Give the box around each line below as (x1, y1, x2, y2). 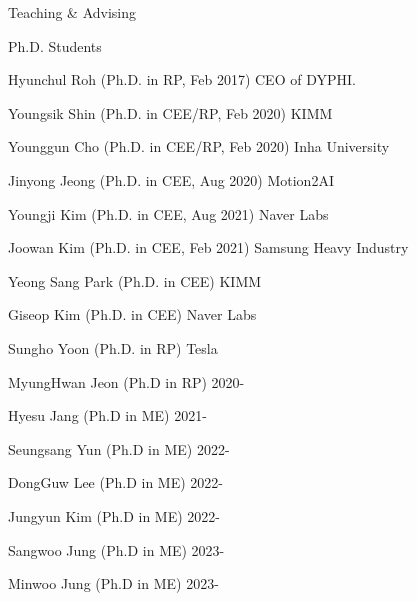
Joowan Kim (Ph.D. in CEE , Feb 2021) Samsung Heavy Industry (8, 237, 409, 258)
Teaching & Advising (8, 2, 137, 22)
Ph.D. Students (8, 35, 102, 56)
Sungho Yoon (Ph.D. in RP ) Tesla (8, 337, 218, 358)
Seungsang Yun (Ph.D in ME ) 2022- (8, 438, 230, 459)
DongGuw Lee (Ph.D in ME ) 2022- (8, 472, 223, 493)
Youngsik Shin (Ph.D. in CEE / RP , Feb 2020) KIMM (8, 102, 333, 123)
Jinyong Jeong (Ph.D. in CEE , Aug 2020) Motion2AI (8, 169, 334, 190)
